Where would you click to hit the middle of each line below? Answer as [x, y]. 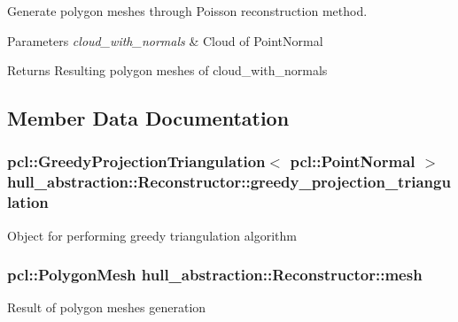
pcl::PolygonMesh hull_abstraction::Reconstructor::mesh [215, 275]
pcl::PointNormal [353, 161]
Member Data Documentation [148, 118]
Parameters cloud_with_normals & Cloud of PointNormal [165, 40]
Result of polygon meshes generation [107, 307]
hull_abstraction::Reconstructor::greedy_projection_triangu [229, 182]
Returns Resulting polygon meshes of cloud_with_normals [167, 70]
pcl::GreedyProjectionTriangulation [136, 161]
